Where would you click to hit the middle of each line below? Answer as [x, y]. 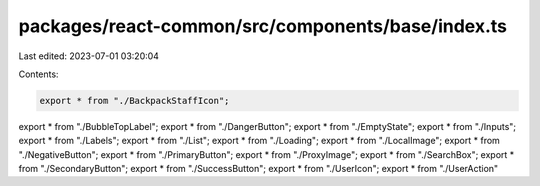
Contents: [38, 74]
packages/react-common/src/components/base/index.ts [263, 26]
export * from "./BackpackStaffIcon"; [134, 100]
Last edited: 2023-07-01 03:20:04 [89, 56]
